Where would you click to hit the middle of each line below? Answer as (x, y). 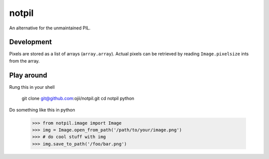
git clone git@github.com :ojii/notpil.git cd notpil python (78, 98)
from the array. (24, 61)
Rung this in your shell (32, 87)
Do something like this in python (42, 110)
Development (31, 42)
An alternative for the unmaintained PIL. (50, 28)
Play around (28, 75)
